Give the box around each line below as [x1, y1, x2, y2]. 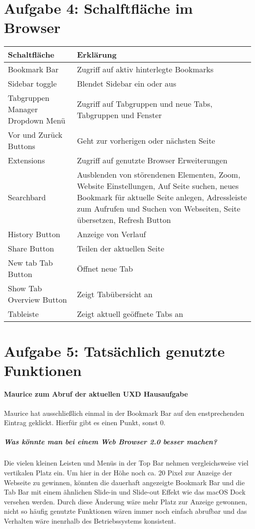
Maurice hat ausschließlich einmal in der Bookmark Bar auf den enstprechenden [4, 407, 245, 418]
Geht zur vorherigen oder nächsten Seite [77, 134, 215, 146]
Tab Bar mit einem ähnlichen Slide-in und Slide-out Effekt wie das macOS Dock [4, 487, 246, 497]
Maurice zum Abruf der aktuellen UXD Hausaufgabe [4, 389, 188, 399]
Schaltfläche [8, 49, 54, 61]
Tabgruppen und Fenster [77, 109, 162, 121]
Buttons [8, 140, 35, 152]
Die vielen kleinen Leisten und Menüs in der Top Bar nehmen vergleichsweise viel [4, 458, 249, 468]
